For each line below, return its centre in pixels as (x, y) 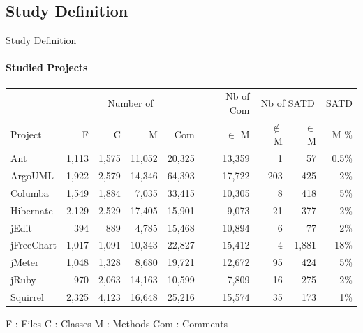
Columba (30, 192)
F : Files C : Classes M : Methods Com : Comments (117, 324)
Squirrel (27, 296)
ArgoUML (32, 176)
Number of (131, 103)
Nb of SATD (288, 103)
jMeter (25, 262)
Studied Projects (47, 67)
